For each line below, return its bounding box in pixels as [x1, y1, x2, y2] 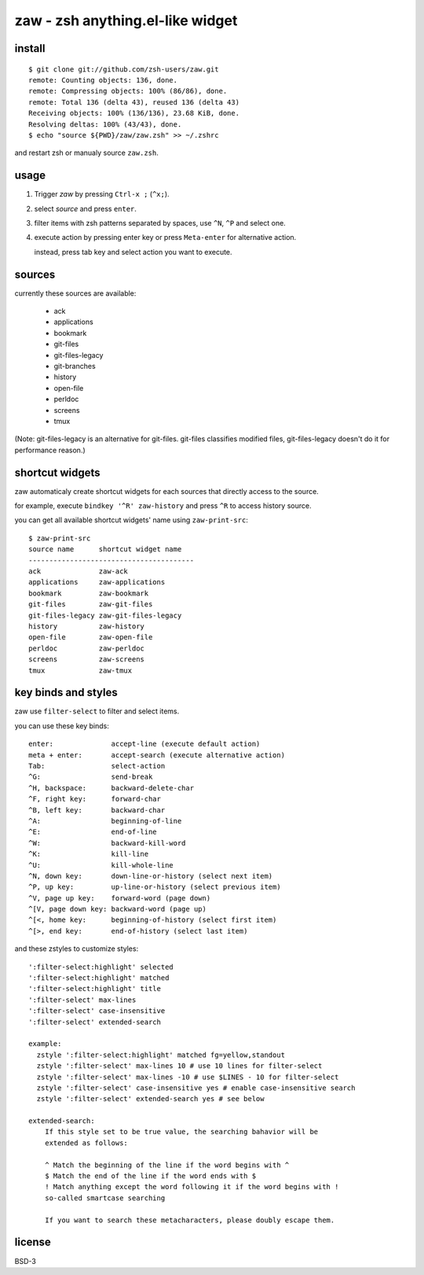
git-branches [53, 362, 96, 371]
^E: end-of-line [28, 827, 157, 837]
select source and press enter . [34, 204, 137, 213]
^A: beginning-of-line [28, 816, 182, 825]
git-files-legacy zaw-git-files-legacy [28, 610, 182, 620]
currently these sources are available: [14, 288, 137, 298]
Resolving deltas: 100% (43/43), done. [28, 120, 182, 129]
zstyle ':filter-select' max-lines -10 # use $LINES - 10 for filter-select [36, 1072, 339, 1082]
